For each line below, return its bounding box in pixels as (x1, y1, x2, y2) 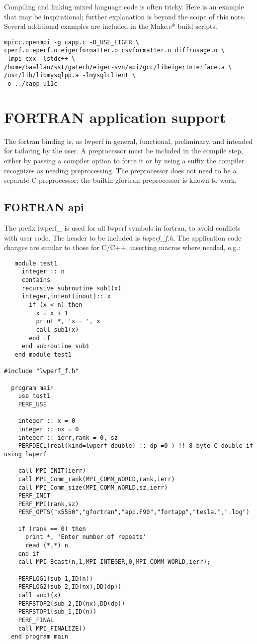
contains (21, 276, 51, 284)
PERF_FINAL (18, 617, 54, 624)
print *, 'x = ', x (36, 318, 100, 325)
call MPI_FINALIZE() (18, 625, 86, 632)
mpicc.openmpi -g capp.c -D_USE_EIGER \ (4, 38, 140, 46)
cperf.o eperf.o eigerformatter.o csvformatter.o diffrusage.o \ (4, 47, 225, 54)
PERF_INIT (18, 492, 51, 500)
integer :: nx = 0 (18, 425, 79, 433)
